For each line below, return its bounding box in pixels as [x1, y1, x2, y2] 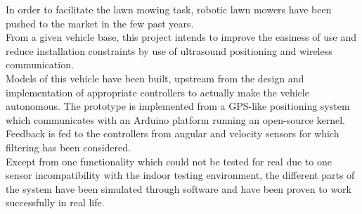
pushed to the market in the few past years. [6, 15, 194, 30]
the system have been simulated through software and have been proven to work [6, 181, 351, 196]
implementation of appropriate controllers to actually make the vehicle [6, 84, 309, 99]
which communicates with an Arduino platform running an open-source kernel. [6, 112, 345, 127]
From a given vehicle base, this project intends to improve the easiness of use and [6, 30, 356, 44]
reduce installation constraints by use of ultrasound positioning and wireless [6, 43, 332, 58]
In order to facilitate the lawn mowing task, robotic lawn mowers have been [6, 2, 332, 16]
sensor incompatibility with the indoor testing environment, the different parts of [6, 168, 355, 182]
